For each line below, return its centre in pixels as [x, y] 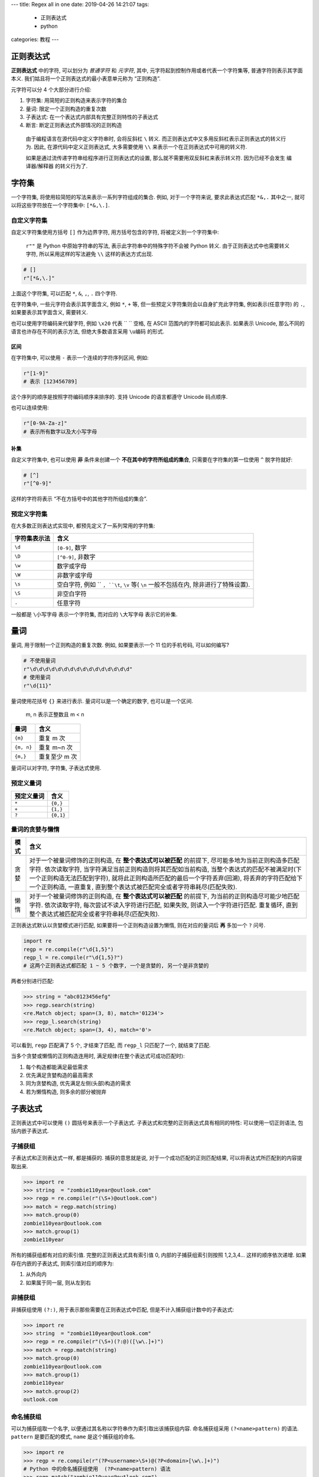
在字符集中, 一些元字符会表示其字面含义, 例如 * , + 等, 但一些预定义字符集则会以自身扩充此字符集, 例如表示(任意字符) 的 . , [158, 304]
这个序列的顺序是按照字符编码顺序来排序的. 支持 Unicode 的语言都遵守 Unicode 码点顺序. [119, 396]
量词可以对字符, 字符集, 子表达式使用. [56, 768]
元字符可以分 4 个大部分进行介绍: [51, 89]
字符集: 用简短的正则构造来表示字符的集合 [76, 100]
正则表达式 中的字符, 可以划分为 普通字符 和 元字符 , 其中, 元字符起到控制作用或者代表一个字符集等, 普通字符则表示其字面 [157, 70]
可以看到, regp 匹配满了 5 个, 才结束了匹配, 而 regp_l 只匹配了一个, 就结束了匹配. [111, 1045]
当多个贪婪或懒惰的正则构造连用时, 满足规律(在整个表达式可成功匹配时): [98, 1056]
